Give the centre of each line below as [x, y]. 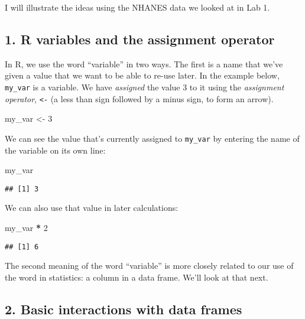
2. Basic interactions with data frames [124, 309]
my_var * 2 [26, 227]
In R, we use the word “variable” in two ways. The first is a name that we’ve [144, 64]
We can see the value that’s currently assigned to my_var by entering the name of [152, 138]
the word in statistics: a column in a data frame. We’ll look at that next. [137, 277]
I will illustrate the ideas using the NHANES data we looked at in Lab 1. [137, 7]
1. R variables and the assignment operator [140, 39]
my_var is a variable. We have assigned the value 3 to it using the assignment [145, 87]
